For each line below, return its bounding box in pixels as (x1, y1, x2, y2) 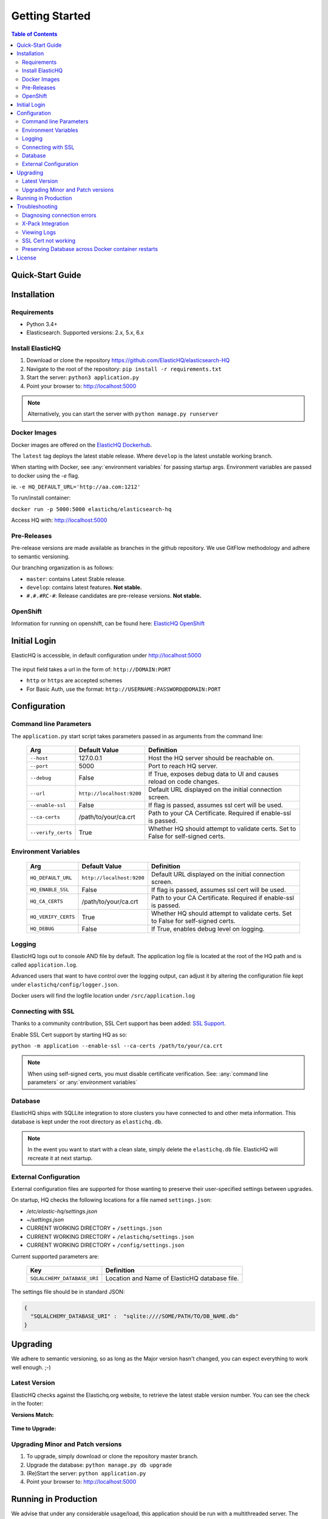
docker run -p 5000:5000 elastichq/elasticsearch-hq (11, 506, 172, 513)
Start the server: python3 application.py (26, 374, 139, 381)
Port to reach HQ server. (148, 762, 218, 770)
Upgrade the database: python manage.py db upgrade (26, 1461, 173, 1469)
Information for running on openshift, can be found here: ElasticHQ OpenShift (11, 620, 205, 627)
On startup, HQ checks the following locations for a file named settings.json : (11, 1196, 212, 1204)
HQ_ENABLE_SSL (30, 886, 69, 893)
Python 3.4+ (26, 320, 58, 327)
